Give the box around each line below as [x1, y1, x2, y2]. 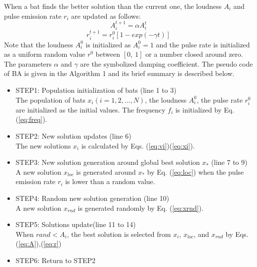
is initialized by [175, 104, 222, 114]
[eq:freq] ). [18, 114, 47, 124]
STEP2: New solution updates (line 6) [15, 130, 131, 141]
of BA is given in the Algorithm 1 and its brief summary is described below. [4, 68, 235, 78]
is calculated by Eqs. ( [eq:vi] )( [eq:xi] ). [81, 140, 195, 151]
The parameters [4, 58, 52, 69]
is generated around [76, 166, 136, 177]
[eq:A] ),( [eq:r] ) [18, 238, 62, 249]
